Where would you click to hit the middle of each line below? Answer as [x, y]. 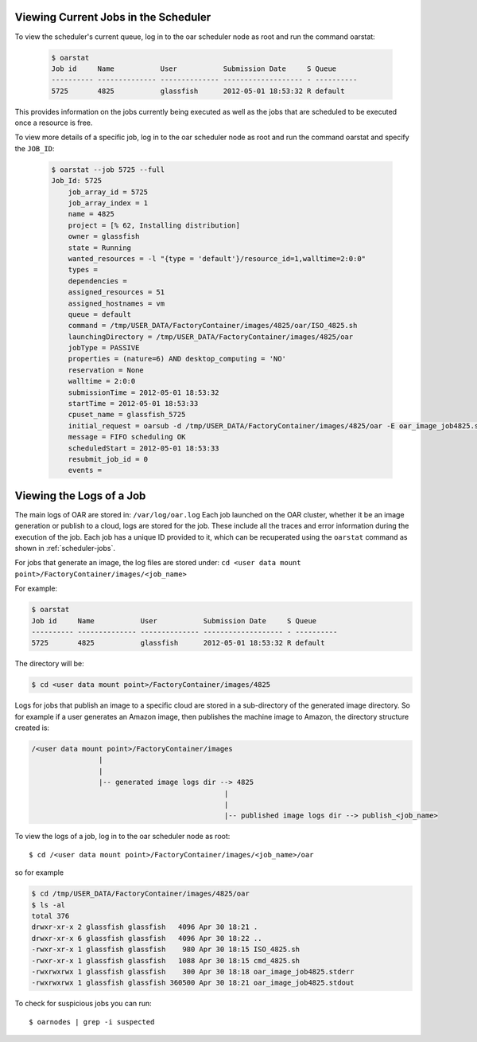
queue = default [99, 314]
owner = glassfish [104, 236]
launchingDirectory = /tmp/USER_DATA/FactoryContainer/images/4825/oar [211, 337]
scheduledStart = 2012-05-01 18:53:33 [143, 448]
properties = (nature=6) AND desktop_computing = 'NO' [177, 359]
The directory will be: [50, 664]
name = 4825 [91, 214]
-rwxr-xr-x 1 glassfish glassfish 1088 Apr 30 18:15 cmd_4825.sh [166, 960]
